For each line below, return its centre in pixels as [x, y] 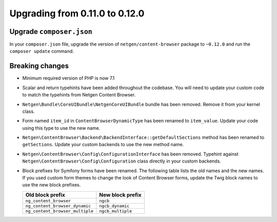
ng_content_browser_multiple [60, 211]
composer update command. [42, 51]
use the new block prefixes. [52, 185]
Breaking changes [39, 66]
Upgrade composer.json [51, 32]
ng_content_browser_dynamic [58, 206]
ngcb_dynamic [114, 206]
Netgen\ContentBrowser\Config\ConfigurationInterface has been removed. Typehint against [130, 154]
